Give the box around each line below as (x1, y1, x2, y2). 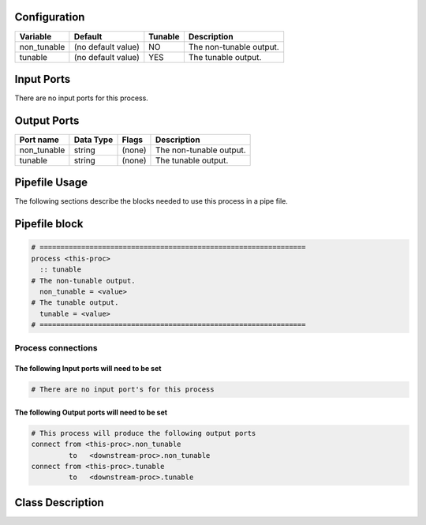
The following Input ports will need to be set (14, 364, 162, 373)
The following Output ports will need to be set (14, 407, 168, 417)
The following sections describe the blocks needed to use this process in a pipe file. (14, 197, 288, 206)
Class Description (14, 496, 104, 509)
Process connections (14, 342, 98, 353)
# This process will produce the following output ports (31, 429, 256, 437)
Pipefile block (14, 217, 84, 231)
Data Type (73, 134, 114, 145)
